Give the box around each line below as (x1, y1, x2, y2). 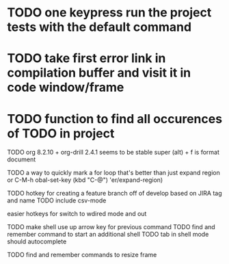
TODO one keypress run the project (7, 5, 212, 21)
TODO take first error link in (7, 51, 166, 66)
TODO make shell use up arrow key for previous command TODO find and (7, 223, 215, 231)
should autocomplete (7, 237, 67, 246)
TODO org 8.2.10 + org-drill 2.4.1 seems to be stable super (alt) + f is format (7, 148, 220, 157)
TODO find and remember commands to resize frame (7, 251, 157, 259)
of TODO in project (7, 125, 115, 141)
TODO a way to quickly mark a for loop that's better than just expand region (7, 169, 220, 177)
